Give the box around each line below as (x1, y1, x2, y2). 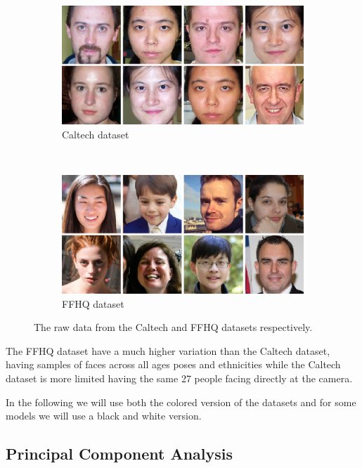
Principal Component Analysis (6, 443, 233, 464)
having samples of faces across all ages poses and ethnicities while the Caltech (6, 357, 341, 372)
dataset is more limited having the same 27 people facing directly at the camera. (6, 370, 353, 385)
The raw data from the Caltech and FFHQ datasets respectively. (34, 320, 313, 334)
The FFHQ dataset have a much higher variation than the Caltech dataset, (6, 343, 330, 358)
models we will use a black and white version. (6, 408, 202, 423)
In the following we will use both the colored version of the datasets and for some (6, 394, 356, 409)
